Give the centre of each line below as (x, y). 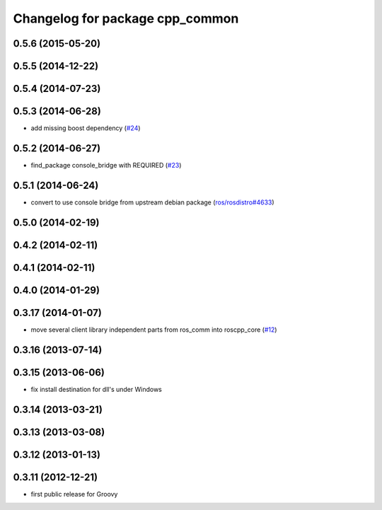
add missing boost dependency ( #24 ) (86, 128)
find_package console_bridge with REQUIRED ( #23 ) (106, 166)
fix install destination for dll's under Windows (96, 389)
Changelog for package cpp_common (126, 18)
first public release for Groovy (74, 494)
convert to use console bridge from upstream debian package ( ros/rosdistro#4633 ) (153, 202)
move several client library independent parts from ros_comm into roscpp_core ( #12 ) (154, 330)
